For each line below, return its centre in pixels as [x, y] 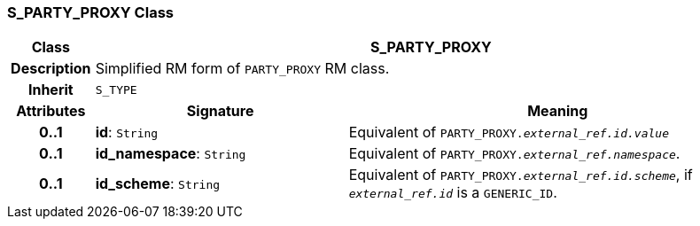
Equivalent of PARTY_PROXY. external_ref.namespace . [514, 154]
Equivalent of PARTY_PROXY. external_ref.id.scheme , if [521, 175]
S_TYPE [116, 90]
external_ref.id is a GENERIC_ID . [453, 193]
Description [51, 69]
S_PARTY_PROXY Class [90, 12]
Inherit [51, 90]
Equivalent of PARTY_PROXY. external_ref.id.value [509, 132]
